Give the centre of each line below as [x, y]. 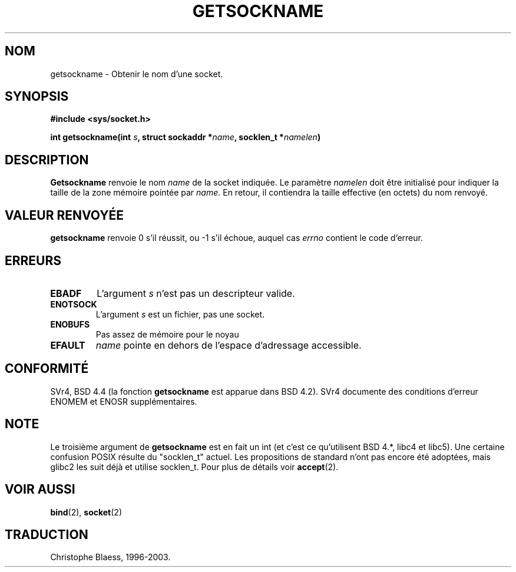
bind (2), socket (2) [86, 512]
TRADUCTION [47, 534]
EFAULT [68, 345]
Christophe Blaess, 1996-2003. [110, 557]
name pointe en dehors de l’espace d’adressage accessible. [229, 345]
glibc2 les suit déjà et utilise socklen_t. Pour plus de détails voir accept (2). [194, 467]
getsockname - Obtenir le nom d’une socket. [137, 74]
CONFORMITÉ [47, 369]
